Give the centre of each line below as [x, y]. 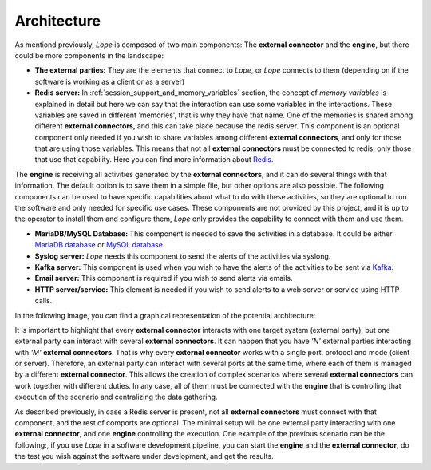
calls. [43, 301]
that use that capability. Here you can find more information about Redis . [154, 160]
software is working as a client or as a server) [110, 81]
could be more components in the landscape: [89, 55]
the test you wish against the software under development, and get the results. [144, 456]
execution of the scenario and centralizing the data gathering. [116, 397]
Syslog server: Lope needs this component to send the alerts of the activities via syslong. [183, 256]
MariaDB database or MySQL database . [100, 245]
